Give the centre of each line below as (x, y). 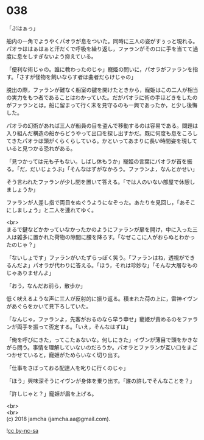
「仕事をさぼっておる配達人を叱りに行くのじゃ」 (68, 368)
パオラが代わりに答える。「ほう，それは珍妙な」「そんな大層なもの (115, 265)
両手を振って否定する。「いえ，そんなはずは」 (74, 327)
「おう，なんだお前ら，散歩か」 (46, 285)
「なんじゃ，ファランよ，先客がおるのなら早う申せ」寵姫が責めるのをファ (100, 319)
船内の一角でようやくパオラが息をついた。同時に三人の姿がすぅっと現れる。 (102, 41)
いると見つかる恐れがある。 (41, 148)
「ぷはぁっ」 (22, 28)
